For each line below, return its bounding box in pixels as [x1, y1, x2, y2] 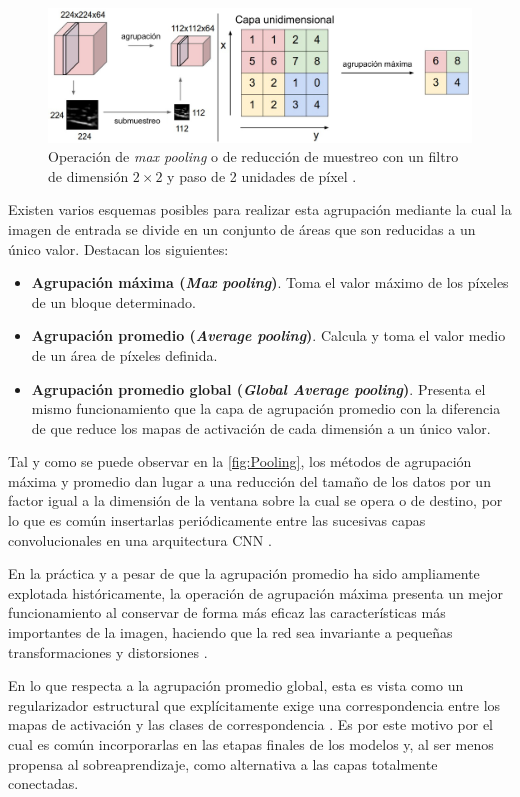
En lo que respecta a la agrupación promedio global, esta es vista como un [8, 675, 464, 696]
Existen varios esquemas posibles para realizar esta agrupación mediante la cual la [8, 199, 512, 220]
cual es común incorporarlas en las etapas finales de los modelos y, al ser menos [8, 734, 494, 754]
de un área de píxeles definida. [31, 344, 218, 365]
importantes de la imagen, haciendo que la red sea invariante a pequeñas [8, 622, 453, 643]
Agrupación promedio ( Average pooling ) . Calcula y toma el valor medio [31, 325, 506, 346]
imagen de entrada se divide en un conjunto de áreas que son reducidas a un [8, 218, 476, 239]
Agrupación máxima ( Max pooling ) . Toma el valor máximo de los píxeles [31, 272, 509, 293]
